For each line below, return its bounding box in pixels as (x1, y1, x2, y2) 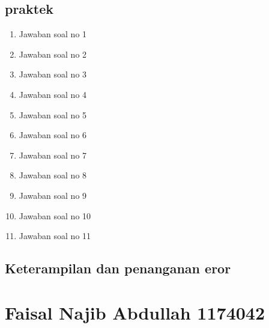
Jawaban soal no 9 (19, 189, 87, 201)
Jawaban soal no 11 (19, 229, 91, 242)
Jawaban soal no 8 (19, 169, 87, 181)
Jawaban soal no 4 (19, 88, 87, 100)
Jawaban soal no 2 (19, 47, 87, 60)
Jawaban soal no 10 (19, 209, 91, 222)
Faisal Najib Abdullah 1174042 (5, 300, 265, 324)
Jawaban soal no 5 (19, 108, 87, 121)
